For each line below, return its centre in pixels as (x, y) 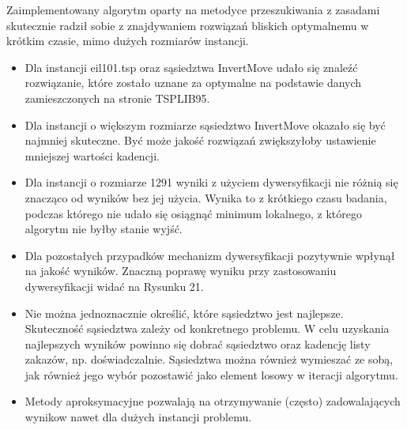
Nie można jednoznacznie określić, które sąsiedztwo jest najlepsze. (184, 313)
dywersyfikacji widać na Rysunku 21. (114, 286)
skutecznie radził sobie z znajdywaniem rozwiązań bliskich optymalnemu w (188, 25)
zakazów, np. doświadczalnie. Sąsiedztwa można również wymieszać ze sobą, (209, 359)
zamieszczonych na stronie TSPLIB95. (117, 98)
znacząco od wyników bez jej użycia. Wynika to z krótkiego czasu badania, (206, 197)
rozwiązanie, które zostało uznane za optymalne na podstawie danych (193, 83)
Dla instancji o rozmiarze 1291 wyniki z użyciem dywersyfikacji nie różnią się (211, 182)
